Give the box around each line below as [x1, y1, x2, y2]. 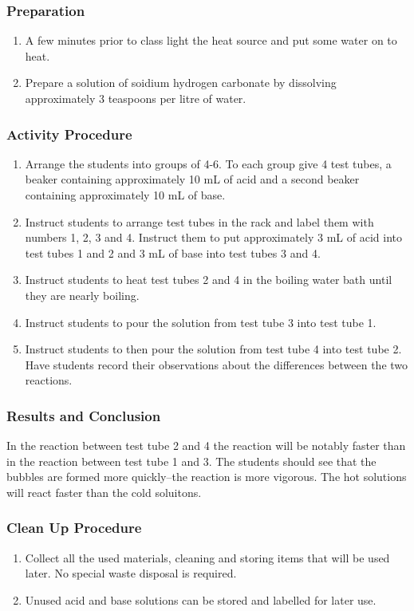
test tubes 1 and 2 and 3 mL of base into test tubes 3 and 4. [25, 244, 321, 261]
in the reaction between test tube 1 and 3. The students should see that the [6, 452, 377, 469]
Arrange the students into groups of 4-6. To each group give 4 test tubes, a [25, 155, 392, 171]
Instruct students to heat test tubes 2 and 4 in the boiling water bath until [25, 271, 392, 288]
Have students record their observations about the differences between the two [25, 356, 408, 373]
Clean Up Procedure [6, 518, 142, 538]
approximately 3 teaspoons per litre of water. [25, 90, 246, 106]
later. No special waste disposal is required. [25, 565, 237, 581]
